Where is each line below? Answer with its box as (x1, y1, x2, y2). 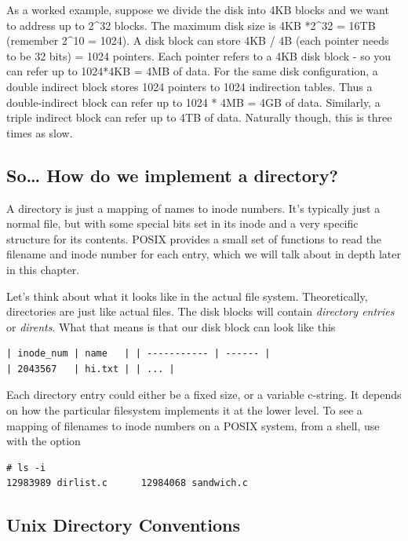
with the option (6, 433, 81, 449)
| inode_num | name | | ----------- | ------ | (6, 348, 271, 360)
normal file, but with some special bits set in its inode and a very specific (6, 215, 359, 232)
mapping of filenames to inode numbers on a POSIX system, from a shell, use (6, 417, 380, 433)
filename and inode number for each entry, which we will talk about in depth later (6, 246, 402, 262)
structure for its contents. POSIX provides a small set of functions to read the (6, 230, 382, 247)
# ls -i (6, 462, 46, 473)
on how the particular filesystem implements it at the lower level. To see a (6, 402, 362, 419)
